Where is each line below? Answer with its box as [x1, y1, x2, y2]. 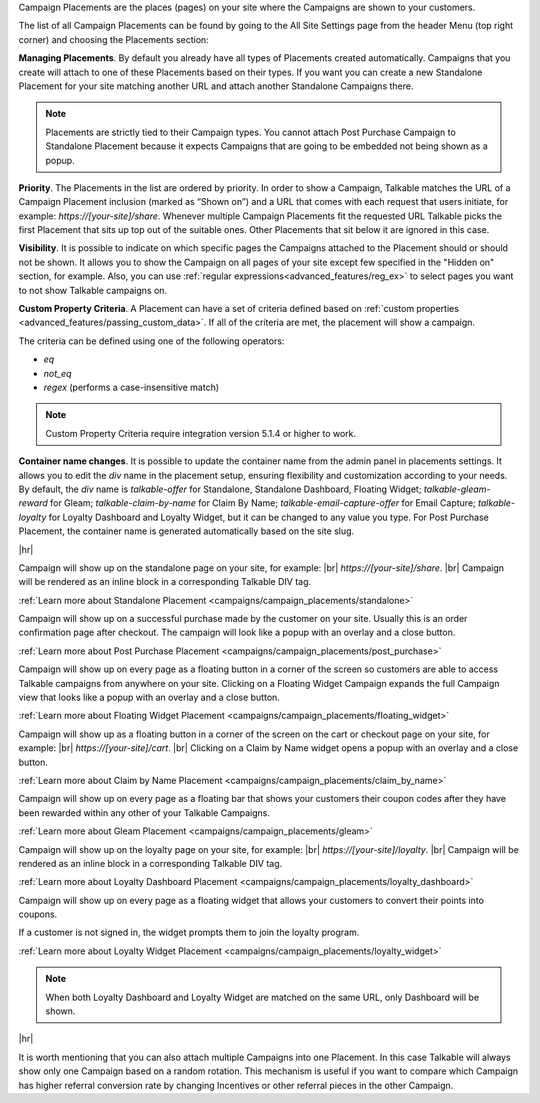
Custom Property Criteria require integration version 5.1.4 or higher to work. [45, 427, 357, 439]
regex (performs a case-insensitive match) [43, 381, 220, 393]
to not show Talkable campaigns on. [18, 284, 168, 296]
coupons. [18, 908, 58, 920]
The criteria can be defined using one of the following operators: [18, 335, 285, 347]
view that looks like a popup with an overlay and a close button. [18, 691, 280, 704]
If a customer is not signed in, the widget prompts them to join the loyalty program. [18, 926, 360, 939]
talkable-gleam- [423, 483, 491, 495]
